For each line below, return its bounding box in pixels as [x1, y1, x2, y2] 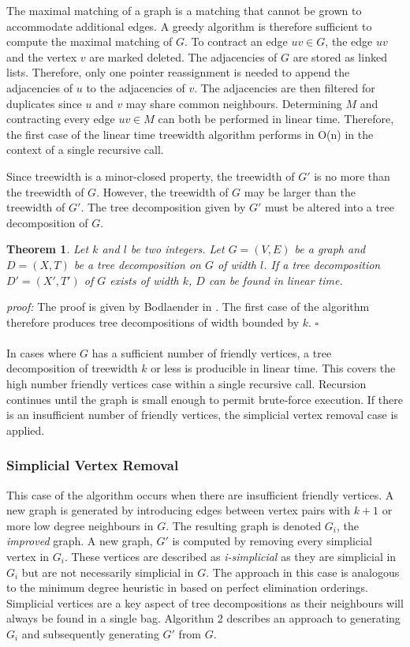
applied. [6, 421, 45, 438]
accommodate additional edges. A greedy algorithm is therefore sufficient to [6, 17, 372, 34]
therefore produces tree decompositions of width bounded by [6, 313, 300, 330]
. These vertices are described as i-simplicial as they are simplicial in [64, 548, 397, 565]
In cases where [6, 344, 76, 361]
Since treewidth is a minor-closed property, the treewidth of [6, 167, 295, 184]
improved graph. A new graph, [6, 533, 153, 549]
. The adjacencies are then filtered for [194, 79, 375, 95]
